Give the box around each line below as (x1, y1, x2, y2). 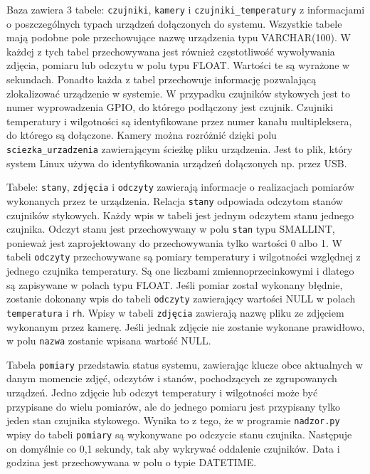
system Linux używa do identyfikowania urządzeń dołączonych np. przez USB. (6, 155, 347, 170)
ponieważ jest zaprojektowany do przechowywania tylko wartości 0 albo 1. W (6, 235, 342, 250)
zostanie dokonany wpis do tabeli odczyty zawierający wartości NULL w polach (6, 291, 356, 306)
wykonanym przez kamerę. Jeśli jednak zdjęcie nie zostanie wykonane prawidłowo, (6, 319, 365, 334)
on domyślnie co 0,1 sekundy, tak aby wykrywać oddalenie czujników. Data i (6, 441, 340, 455)
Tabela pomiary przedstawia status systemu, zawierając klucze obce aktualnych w (6, 357, 363, 372)
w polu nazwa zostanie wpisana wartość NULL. (6, 333, 211, 348)
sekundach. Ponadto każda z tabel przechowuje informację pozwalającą (6, 72, 317, 87)
